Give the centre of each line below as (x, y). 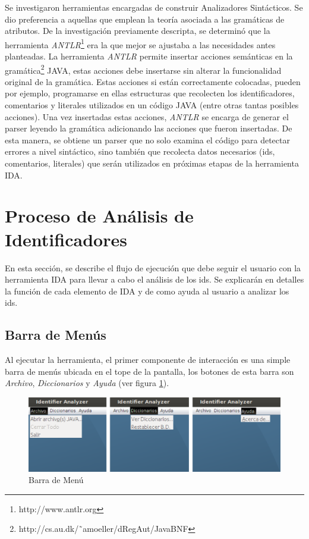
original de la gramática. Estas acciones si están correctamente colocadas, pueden (153, 81)
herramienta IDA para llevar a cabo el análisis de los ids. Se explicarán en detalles (154, 279)
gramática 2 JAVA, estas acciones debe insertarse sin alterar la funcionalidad (143, 69)
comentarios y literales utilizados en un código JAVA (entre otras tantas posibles (152, 105)
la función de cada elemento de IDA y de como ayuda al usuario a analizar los (147, 291)
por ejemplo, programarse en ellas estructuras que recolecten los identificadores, (150, 93)
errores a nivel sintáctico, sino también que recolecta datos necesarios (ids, (140, 151)
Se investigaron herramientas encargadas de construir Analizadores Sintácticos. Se (154, 7)
